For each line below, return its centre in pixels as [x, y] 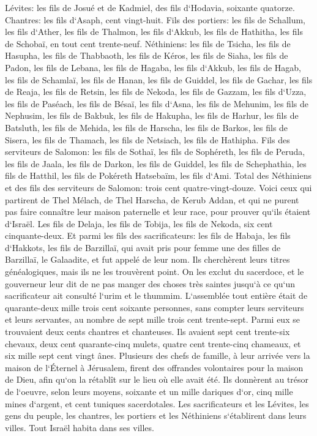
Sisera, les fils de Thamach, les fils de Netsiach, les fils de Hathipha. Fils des [147, 139]
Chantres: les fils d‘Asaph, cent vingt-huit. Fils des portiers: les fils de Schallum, [155, 19]
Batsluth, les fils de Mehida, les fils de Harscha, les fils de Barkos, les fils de [147, 127]
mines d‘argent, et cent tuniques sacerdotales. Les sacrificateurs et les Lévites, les [157, 403]
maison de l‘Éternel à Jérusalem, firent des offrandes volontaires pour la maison [154, 367]
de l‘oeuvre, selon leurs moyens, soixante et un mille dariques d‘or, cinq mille [149, 391]
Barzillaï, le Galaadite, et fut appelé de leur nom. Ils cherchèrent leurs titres [147, 259]
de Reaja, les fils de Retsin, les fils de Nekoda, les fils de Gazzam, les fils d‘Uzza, [156, 92]
